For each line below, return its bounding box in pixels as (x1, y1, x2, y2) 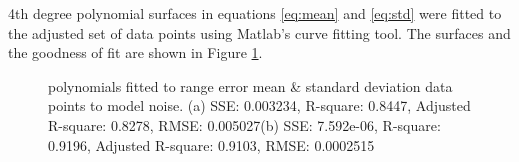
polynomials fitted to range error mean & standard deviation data (48, 75, 453, 96)
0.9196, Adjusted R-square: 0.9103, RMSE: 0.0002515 (48, 134, 375, 155)
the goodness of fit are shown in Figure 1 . (8, 42, 263, 63)
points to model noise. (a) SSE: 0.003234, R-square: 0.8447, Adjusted (48, 95, 471, 116)
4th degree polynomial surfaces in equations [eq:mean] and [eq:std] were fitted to (8, 3, 502, 23)
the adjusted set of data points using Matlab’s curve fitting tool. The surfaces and (8, 22, 511, 43)
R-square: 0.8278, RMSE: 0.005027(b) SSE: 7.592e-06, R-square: (48, 114, 441, 135)
